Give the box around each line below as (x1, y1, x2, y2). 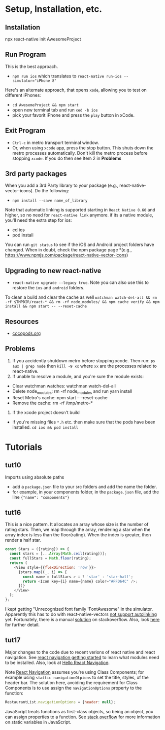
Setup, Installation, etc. (5, 3, 102, 15)
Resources (5, 317, 39, 326)
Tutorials (5, 441, 42, 452)
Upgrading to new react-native (5, 266, 101, 275)
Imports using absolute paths (5, 474, 65, 480)
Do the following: (34, 188, 69, 194)
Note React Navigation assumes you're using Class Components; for (5, 669, 144, 675)
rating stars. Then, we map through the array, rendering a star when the (5, 526, 151, 533)
